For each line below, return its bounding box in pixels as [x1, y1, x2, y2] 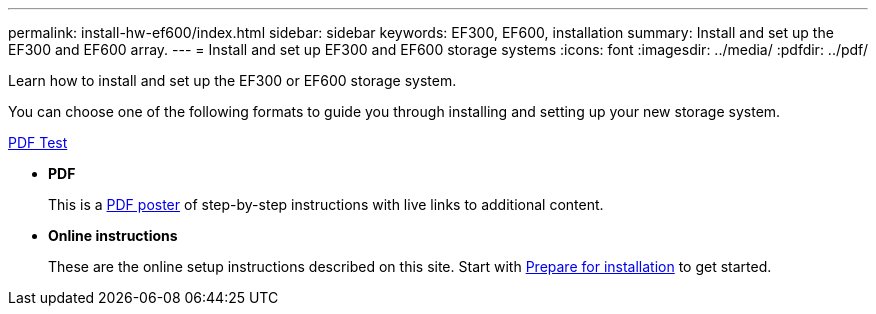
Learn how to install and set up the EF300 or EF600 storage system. [8, 72, 457, 89]
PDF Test [8, 134, 68, 151]
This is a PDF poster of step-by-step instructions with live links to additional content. [48, 196, 604, 213]
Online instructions [48, 227, 178, 244]
